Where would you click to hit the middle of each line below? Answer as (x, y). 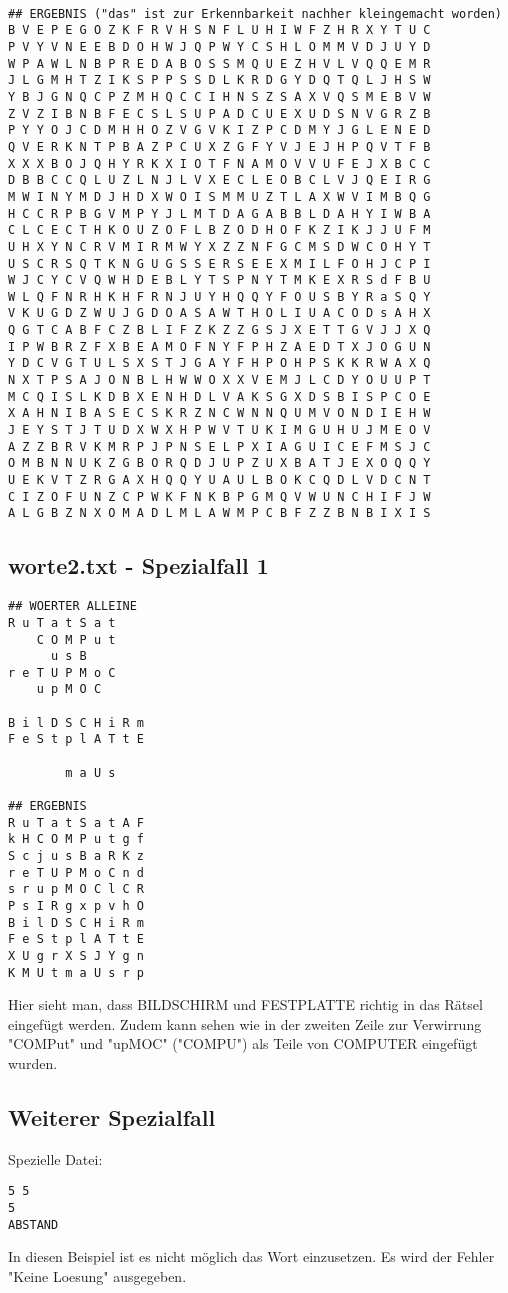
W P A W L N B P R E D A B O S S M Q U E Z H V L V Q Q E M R (219, 63)
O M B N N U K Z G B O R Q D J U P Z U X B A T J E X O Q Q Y (219, 463)
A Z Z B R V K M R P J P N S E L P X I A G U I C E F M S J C (219, 446)
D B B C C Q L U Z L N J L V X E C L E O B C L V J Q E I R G (219, 180)
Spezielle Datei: (55, 1158)
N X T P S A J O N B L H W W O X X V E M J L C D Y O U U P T (219, 380)
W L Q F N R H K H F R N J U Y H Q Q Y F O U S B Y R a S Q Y (219, 296)
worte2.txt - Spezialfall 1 (138, 565)
